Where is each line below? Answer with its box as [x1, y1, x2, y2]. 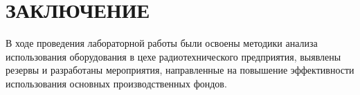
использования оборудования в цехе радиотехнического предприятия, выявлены [6, 49, 341, 63]
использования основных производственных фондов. [6, 76, 227, 90]
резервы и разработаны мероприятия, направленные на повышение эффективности [6, 63, 354, 77]
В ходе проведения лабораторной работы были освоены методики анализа [6, 36, 318, 50]
